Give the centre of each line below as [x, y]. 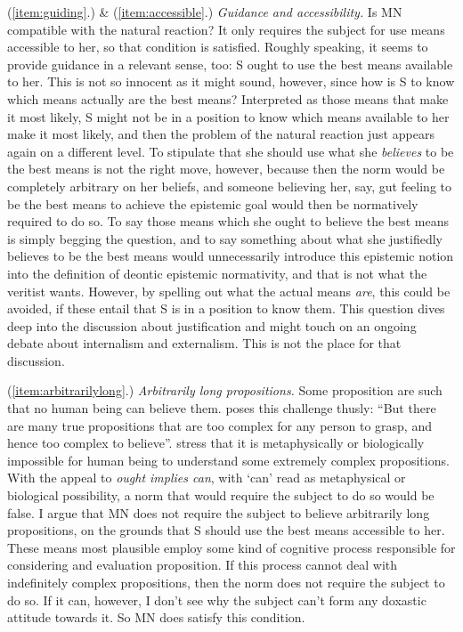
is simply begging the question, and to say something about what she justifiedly [225, 238]
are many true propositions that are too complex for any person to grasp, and [219, 425]
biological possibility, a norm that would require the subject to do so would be [221, 495]
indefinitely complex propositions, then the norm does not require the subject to [226, 582]
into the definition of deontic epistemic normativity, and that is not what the [217, 273]
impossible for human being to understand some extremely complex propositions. [228, 460]
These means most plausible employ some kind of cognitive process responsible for [231, 547]
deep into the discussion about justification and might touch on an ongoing [212, 325]
